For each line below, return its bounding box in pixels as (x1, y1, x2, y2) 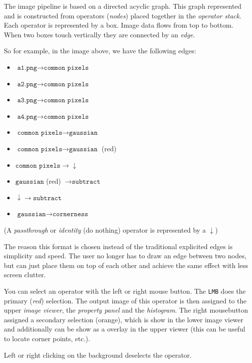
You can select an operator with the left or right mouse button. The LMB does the (4, 285, 246, 296)
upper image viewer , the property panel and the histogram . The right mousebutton (4, 305, 248, 315)
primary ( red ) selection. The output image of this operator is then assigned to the (4, 295, 247, 305)
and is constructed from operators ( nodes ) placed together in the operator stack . (4, 10, 241, 20)
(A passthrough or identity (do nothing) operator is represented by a (4, 224, 206, 235)
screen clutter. (4, 269, 46, 280)
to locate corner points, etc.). (4, 333, 90, 343)
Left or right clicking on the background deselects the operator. (4, 349, 192, 360)
